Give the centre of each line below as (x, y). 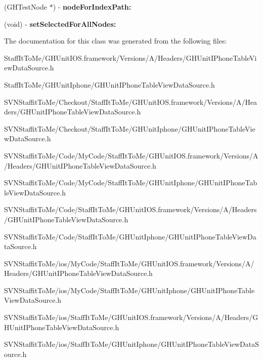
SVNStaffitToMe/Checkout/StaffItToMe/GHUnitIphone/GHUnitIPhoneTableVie (130, 128)
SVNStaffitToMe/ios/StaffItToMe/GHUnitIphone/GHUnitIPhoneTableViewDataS (131, 344)
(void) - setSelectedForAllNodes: (60, 24)
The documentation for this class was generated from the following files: (116, 41)
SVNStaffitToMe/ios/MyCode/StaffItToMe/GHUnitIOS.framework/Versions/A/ (129, 263)
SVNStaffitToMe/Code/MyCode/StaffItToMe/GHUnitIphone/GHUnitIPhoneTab (131, 183)
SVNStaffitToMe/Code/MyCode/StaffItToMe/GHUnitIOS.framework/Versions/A (131, 155)
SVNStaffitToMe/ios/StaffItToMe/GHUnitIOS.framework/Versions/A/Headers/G (131, 317)
